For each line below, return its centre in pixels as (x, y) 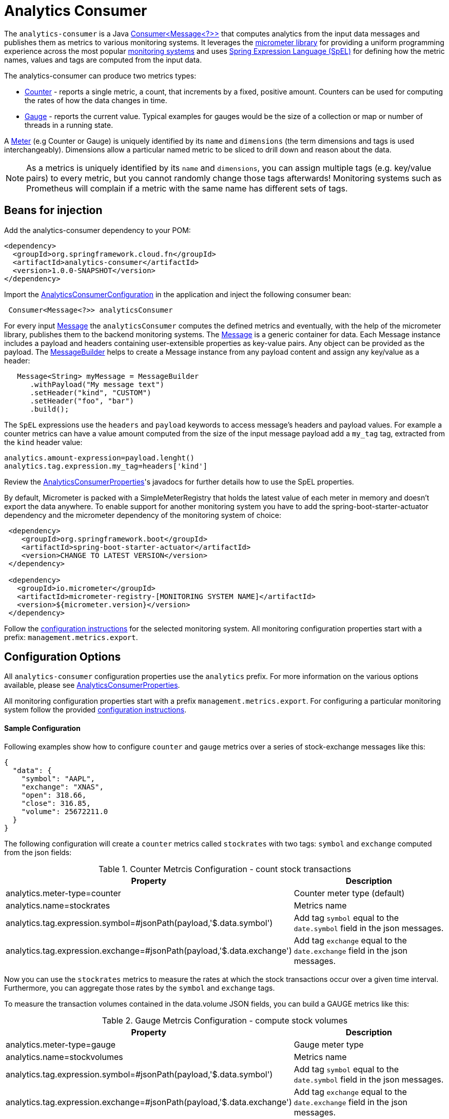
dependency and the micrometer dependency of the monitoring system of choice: (143, 515)
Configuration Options (63, 657)
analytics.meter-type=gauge (61, 1044)
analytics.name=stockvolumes (64, 1057)
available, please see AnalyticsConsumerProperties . (92, 685)
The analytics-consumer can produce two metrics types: (100, 75)
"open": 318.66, (54, 795)
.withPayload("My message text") (97, 384)
